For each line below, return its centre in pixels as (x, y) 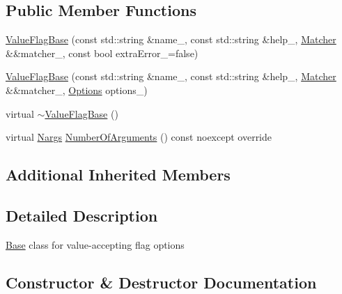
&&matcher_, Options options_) (77, 90)
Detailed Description (82, 215)
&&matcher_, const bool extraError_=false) (102, 53)
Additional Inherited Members (118, 175)
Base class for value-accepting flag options (95, 244)
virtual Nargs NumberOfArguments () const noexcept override (139, 137)
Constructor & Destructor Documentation (161, 282)
